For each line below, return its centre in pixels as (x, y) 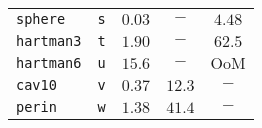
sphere (41, 19)
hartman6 (49, 63)
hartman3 (49, 41)
